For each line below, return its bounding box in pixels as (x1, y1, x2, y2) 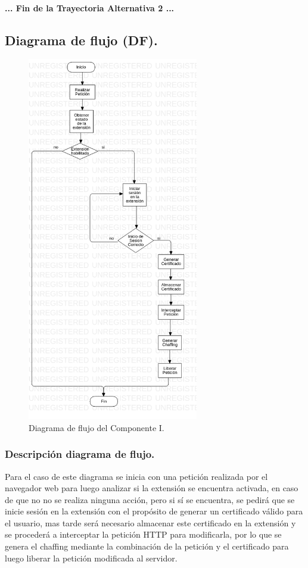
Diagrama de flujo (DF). (5, 30, 158, 49)
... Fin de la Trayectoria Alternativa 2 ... (5, 1, 175, 14)
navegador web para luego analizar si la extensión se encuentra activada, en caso (5, 482, 298, 494)
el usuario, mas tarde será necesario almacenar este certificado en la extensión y (5, 516, 296, 529)
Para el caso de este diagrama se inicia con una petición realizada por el (5, 470, 268, 482)
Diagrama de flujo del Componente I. (29, 421, 164, 433)
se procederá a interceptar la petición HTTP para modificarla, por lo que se (5, 528, 282, 541)
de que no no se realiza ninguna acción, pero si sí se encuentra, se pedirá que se (5, 493, 295, 505)
